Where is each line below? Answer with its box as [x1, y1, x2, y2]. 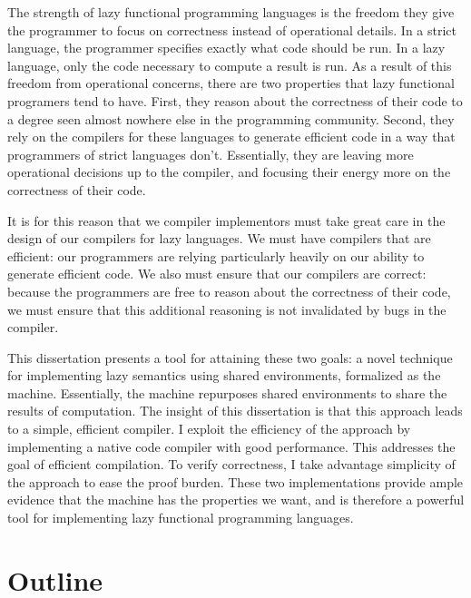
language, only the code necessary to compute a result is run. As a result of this [7, 55, 452, 74]
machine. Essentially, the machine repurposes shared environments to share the [7, 383, 447, 402]
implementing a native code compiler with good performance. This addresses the [7, 436, 456, 456]
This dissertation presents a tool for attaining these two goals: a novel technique [7, 348, 453, 367]
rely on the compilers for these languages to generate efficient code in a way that [7, 127, 456, 146]
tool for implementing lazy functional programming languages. [7, 508, 354, 527]
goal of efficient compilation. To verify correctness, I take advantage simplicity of [7, 455, 456, 474]
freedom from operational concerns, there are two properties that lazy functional [7, 74, 455, 93]
